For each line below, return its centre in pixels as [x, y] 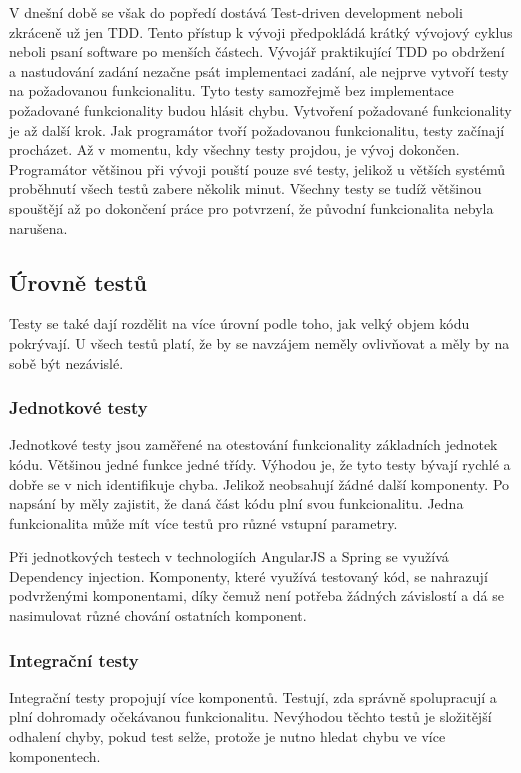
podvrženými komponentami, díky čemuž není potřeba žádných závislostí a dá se [256, 595]
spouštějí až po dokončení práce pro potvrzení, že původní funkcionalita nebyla [251, 207]
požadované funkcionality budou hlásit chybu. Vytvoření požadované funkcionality [260, 109]
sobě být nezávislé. [66, 362]
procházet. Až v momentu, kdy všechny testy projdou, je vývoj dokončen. [234, 149]
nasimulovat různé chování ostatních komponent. [158, 615]
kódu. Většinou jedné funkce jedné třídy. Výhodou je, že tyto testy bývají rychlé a [260, 463]
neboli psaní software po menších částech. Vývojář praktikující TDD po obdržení [257, 51]
